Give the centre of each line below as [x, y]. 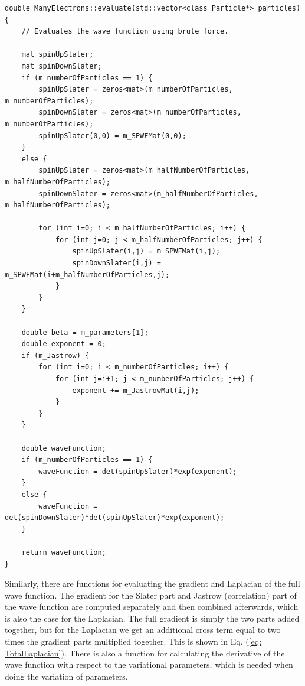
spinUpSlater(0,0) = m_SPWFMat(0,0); [112, 136]
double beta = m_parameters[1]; [85, 332]
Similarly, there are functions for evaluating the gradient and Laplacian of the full [152, 583]
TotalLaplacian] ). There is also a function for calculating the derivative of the [145, 653]
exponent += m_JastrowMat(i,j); [136, 390]
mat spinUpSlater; [58, 55]
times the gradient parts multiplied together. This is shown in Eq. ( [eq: [133, 641]
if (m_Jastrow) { [55, 355]
